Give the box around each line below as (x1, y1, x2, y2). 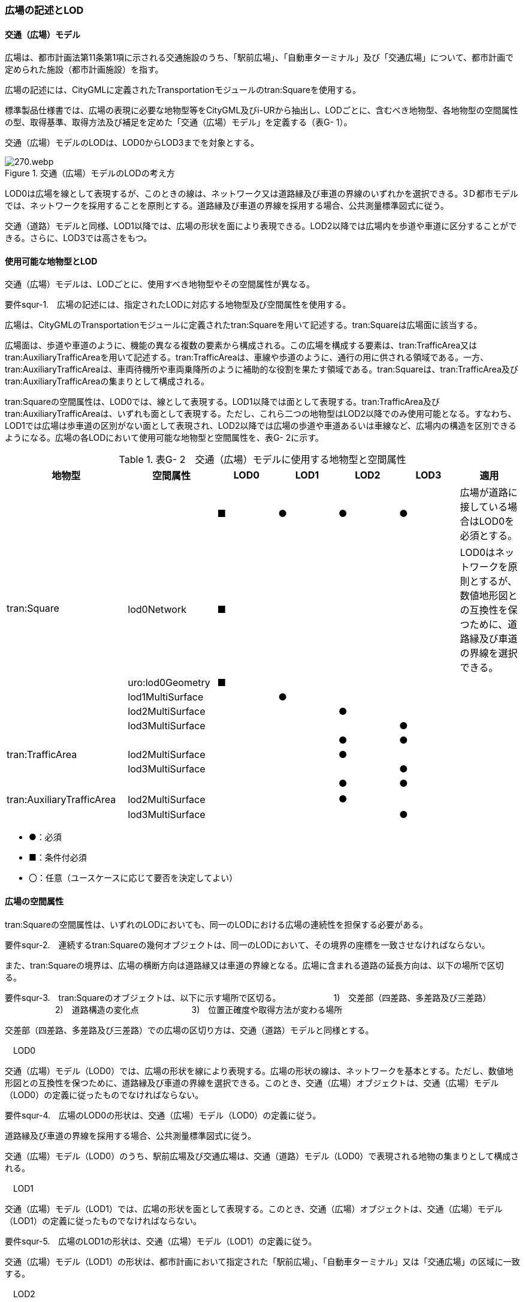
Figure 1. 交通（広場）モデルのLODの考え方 (5, 168, 175, 179)
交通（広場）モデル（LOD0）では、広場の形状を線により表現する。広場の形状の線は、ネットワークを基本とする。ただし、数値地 (5, 1065, 514, 1076)
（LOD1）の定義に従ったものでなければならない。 (5, 1215, 202, 1226)
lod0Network (128, 603, 186, 616)
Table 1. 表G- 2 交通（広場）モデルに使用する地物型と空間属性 (119, 453, 406, 466)
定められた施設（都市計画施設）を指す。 (5, 64, 164, 75)
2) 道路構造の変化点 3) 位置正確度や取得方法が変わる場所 (55, 1004, 343, 1015)
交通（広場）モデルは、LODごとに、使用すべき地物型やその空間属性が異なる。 (5, 279, 315, 290)
